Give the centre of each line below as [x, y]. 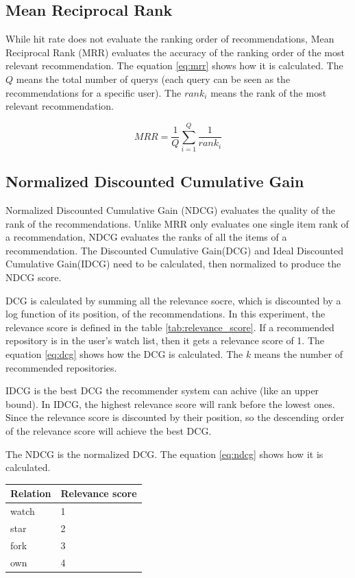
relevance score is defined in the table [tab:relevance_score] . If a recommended [170, 327]
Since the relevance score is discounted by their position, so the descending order [175, 417]
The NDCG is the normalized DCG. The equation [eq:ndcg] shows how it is [164, 454]
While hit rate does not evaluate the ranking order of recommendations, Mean [170, 39]
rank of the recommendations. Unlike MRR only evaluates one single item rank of [177, 223]
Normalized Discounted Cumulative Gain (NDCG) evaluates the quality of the [171, 210]
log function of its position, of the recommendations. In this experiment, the [166, 314]
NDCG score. [34, 277]
